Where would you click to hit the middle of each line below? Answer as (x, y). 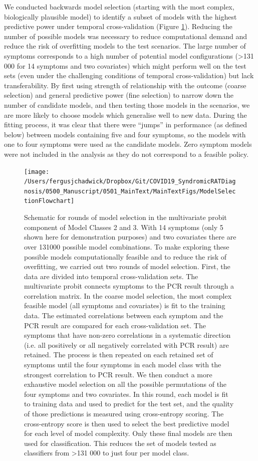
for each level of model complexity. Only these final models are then (128, 433)
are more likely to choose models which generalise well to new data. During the (125, 114)
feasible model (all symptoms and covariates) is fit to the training (125, 305)
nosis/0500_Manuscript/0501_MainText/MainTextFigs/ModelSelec (130, 191)
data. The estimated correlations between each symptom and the (124, 315)
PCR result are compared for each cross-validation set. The (115, 325)
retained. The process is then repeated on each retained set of (119, 355)
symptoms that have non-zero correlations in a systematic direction (127, 335)
